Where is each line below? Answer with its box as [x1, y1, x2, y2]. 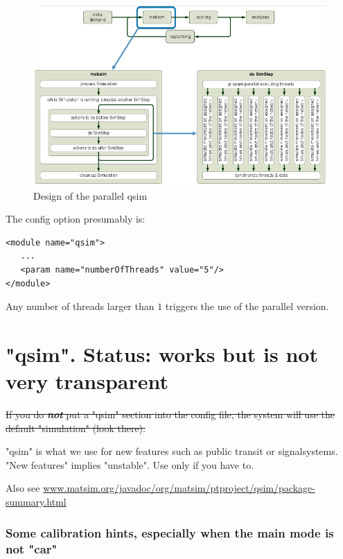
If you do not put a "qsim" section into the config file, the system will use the [6, 407, 335, 422]
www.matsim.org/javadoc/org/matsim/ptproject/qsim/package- [43, 481, 315, 495]
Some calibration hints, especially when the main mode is [6, 524, 334, 541]
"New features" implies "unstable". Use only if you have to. [6, 457, 254, 472]
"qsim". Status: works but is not [6, 339, 318, 368]
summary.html [6, 495, 67, 509]
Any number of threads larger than [6, 299, 155, 313]
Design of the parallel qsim [33, 188, 148, 203]
